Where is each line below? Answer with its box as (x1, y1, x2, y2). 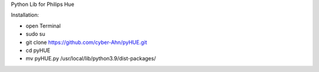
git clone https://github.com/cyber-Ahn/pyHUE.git (25, 39, 147, 46)
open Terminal (25, 22, 61, 29)
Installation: (11, 12, 40, 19)
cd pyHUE (25, 47, 50, 54)
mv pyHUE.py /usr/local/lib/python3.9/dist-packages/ (25, 55, 156, 62)
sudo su (25, 30, 45, 37)
